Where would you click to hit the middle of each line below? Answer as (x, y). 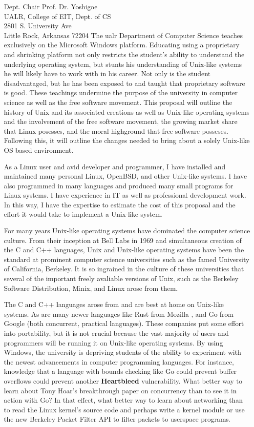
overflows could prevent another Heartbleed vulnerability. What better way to (123, 380)
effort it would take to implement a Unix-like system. (84, 214)
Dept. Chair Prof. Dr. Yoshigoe (51, 6)
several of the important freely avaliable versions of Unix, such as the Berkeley (121, 278)
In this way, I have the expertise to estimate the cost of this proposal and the (120, 204)
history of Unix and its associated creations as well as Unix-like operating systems (127, 112)
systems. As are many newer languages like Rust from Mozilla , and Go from (119, 314)
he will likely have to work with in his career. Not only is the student (107, 73)
